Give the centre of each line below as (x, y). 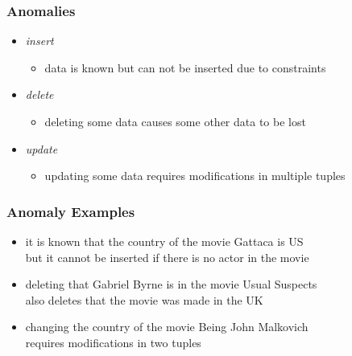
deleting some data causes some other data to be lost (175, 121)
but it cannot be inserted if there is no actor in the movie (167, 257)
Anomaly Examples (71, 211)
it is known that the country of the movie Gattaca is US (164, 241)
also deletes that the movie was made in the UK (144, 299)
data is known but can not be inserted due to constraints (185, 67)
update (41, 148)
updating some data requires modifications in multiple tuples (195, 176)
